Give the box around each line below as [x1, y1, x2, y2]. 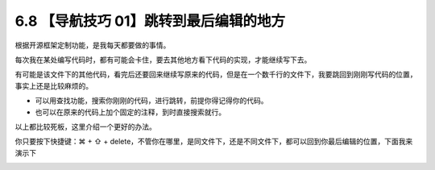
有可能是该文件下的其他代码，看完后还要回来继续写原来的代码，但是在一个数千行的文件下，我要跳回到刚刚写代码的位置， [14, 69, 417, 80]
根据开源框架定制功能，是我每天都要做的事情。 [14, 40, 171, 50]
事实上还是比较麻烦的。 [14, 81, 93, 90]
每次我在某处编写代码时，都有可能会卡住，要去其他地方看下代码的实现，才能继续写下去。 [14, 55, 312, 64]
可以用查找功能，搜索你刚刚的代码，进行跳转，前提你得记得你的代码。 [35, 96, 268, 106]
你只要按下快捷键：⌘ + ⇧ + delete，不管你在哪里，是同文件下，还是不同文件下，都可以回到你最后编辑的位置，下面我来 [14, 137, 413, 147]
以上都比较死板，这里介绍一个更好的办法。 [14, 122, 156, 131]
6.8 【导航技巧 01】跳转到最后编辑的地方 [14, 12, 286, 30]
